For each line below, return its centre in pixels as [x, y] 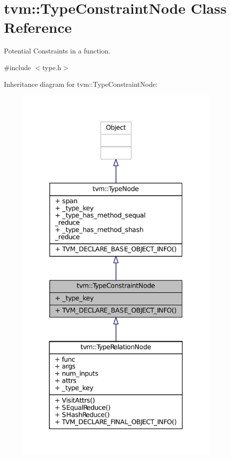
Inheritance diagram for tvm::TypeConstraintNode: [81, 84]
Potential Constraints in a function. [57, 51]
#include [18, 67]
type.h [52, 67]
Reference [38, 27]
